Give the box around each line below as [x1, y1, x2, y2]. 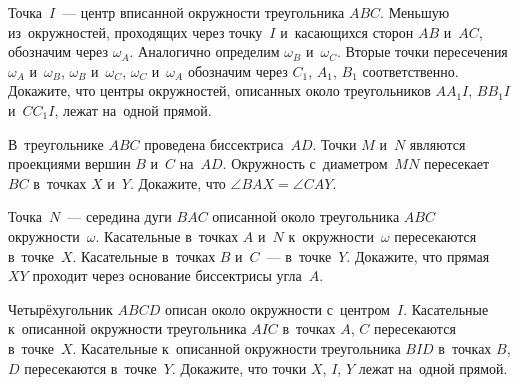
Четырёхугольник [8, 298, 113, 319]
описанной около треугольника [212, 206, 400, 227]
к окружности [288, 225, 374, 246]
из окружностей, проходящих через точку [8, 21, 263, 42]
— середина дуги [67, 206, 172, 227]
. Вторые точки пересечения [336, 41, 508, 62]
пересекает [424, 153, 490, 174]
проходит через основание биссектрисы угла [32, 265, 302, 286]
